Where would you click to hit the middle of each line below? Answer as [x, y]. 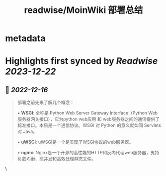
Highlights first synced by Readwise [82, 61]
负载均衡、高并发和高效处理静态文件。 [56, 159]
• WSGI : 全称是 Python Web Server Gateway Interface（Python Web [87, 113]
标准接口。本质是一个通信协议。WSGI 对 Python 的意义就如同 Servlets [89, 125]
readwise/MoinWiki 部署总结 [83, 10]
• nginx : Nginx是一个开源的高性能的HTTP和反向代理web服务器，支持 [88, 153]
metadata [25, 38]
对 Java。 [27, 131]
